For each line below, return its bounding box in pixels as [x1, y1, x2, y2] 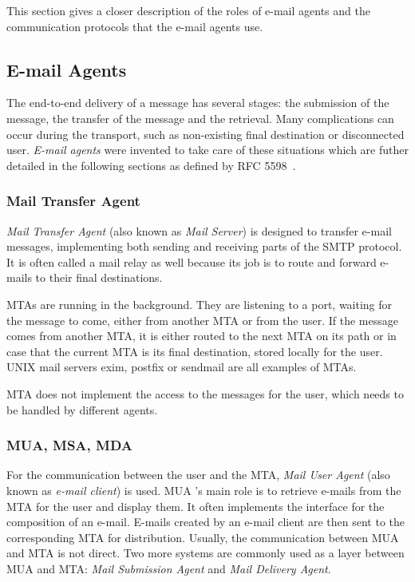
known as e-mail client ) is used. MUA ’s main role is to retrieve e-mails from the [6, 481, 401, 498]
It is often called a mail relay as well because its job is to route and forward [6, 253, 377, 270]
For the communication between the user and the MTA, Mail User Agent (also [6, 466, 390, 483]
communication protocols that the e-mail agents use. [6, 18, 263, 34]
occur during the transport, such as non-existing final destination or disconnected [6, 125, 405, 142]
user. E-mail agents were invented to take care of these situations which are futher [6, 141, 409, 158]
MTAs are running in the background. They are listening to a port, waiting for [6, 295, 393, 312]
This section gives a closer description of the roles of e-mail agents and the [6, 2, 370, 18]
